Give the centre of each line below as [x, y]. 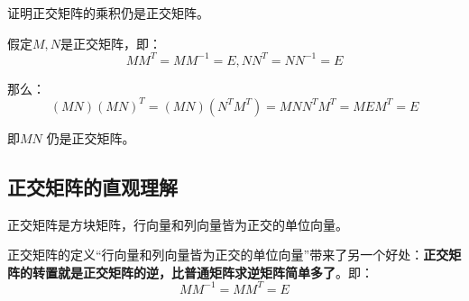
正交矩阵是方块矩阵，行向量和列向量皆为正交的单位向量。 [178, 224]
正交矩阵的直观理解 [92, 186]
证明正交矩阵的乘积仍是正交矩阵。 [108, 13]
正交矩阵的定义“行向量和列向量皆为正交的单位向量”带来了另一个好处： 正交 [228, 255]
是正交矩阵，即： [111, 43]
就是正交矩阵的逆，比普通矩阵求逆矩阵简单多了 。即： [215, 272]
